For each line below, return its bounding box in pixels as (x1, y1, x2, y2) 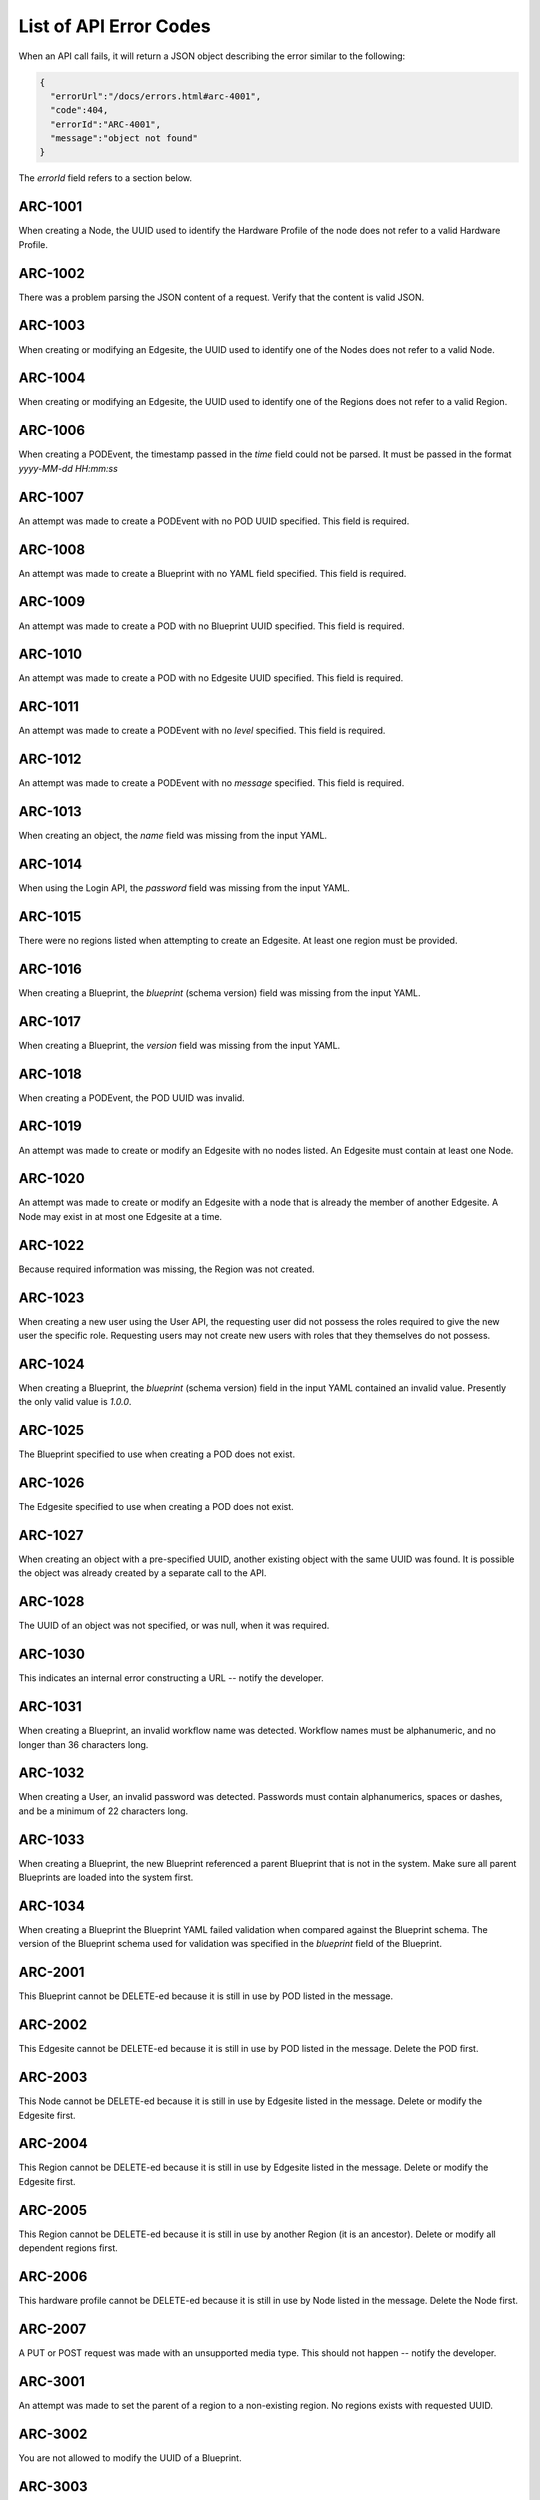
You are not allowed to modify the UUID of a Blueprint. (18, 2451, 242, 2464)
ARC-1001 (18, 198, 83, 215)
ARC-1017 (18, 1013, 82, 1030)
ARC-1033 (18, 1831, 85, 1848)
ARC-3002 (18, 2425, 88, 2442)
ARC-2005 (18, 2201, 87, 2219)
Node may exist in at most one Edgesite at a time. (18, 1210, 223, 1222)
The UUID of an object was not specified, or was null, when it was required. (18, 1620, 330, 1632)
